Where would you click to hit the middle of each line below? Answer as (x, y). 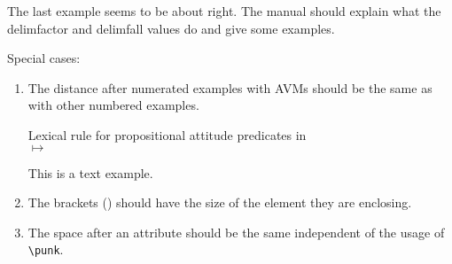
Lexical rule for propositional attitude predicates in (167, 134)
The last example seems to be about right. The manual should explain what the (224, 11)
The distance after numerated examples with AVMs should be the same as (230, 87)
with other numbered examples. (113, 105)
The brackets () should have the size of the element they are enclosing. (220, 202)
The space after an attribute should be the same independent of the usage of (236, 232)
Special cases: (44, 58)
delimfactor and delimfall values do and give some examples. (171, 28)
